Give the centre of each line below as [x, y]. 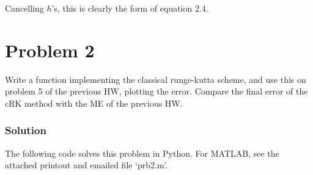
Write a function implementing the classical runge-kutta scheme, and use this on [156, 79]
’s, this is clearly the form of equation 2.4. [130, 8]
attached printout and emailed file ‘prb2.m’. [87, 165]
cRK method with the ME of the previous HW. [94, 103]
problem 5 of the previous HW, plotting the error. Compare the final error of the [156, 91]
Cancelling [24, 8]
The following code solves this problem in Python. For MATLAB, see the [142, 153]
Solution [26, 130]
